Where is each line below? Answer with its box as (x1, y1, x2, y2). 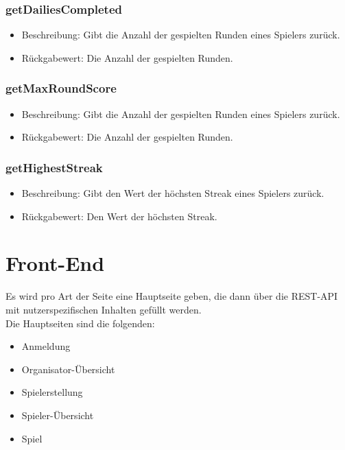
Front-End (5, 249, 105, 277)
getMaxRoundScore (5, 80, 117, 97)
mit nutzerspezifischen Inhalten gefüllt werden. (5, 302, 202, 316)
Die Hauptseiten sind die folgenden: (5, 316, 155, 330)
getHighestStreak (5, 158, 103, 176)
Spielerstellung (21, 385, 83, 399)
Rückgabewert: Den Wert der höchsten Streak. (21, 209, 217, 223)
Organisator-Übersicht (21, 362, 115, 376)
